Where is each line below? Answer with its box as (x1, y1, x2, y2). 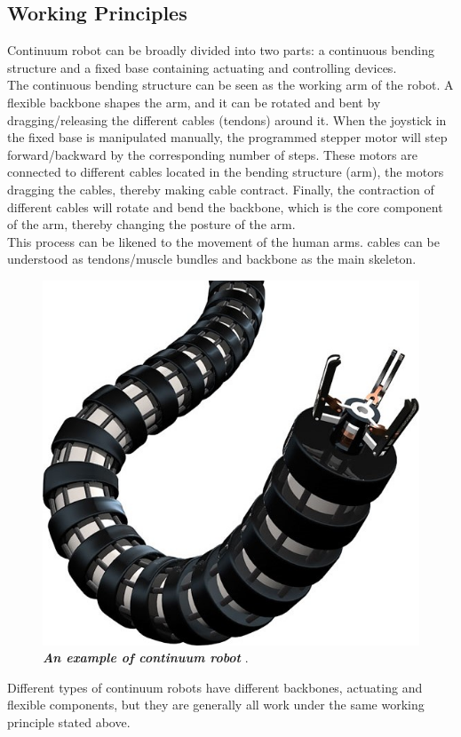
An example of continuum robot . (43, 648, 249, 667)
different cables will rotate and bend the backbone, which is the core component (7, 197, 443, 216)
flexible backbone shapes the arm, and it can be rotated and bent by (7, 92, 381, 111)
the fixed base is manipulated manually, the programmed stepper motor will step (7, 128, 448, 147)
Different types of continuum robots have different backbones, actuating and (7, 678, 423, 696)
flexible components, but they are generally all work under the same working (7, 695, 425, 714)
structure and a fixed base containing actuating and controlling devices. (7, 58, 397, 76)
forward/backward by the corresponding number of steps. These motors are (7, 145, 417, 163)
